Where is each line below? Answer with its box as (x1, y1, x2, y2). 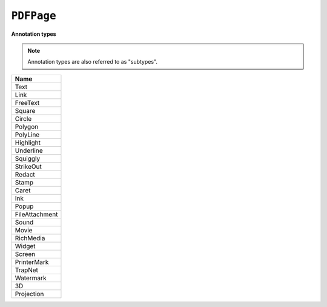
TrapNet (15, 266, 39, 274)
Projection (15, 289, 44, 298)
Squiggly (15, 154, 41, 163)
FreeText (15, 98, 40, 107)
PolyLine (15, 130, 40, 139)
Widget (15, 241, 36, 250)
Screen (15, 249, 36, 258)
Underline (15, 146, 44, 155)
